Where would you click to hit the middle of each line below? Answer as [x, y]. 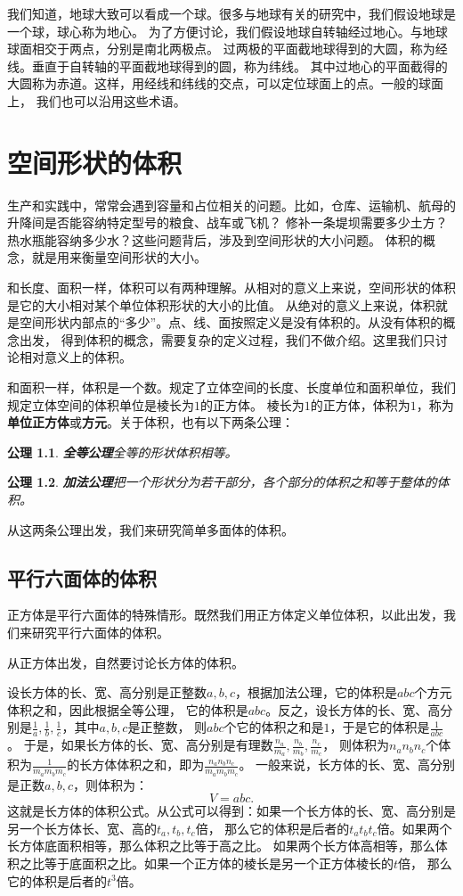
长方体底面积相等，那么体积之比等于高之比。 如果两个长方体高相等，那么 [221, 846]
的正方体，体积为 [360, 404]
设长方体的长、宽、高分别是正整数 [107, 692]
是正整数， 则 [167, 727]
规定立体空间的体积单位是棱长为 [101, 404]
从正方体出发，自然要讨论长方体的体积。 [126, 662]
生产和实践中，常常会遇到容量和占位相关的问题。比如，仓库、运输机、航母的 [231, 205]
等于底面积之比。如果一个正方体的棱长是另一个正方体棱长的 [219, 863]
